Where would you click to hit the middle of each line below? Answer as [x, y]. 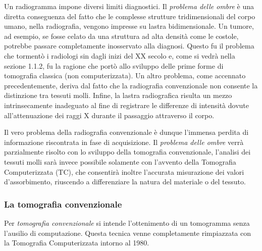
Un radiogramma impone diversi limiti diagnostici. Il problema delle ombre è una [129, 6]
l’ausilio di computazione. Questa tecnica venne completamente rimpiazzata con [127, 233]
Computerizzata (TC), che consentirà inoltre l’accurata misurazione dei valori [124, 171]
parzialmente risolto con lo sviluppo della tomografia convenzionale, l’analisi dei [127, 152]
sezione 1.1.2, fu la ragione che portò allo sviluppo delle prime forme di [114, 65]
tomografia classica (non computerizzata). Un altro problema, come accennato [125, 76]
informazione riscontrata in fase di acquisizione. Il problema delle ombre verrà [124, 142]
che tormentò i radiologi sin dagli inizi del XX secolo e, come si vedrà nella [120, 55]
